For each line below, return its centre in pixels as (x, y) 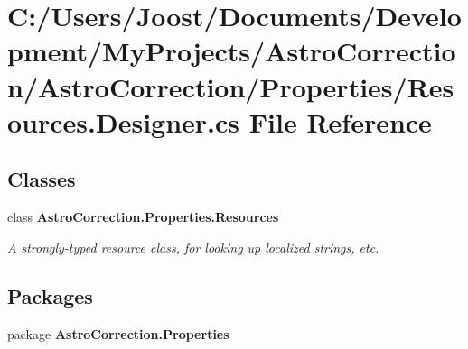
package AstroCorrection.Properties (118, 333)
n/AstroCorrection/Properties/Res (231, 86)
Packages (50, 295)
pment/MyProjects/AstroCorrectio (232, 51)
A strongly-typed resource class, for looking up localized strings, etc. (193, 247)
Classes (42, 179)
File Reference (340, 121)
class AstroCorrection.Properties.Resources (143, 217)
